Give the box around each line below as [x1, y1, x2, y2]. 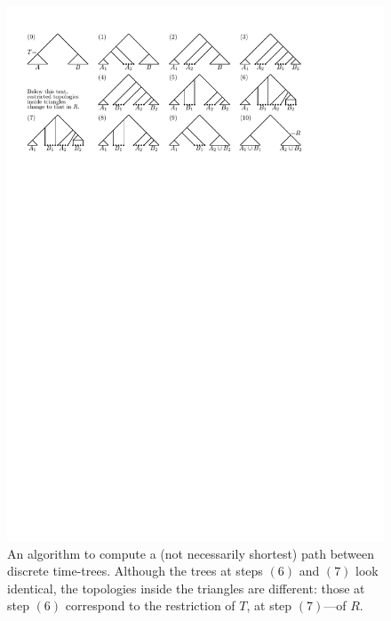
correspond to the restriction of [65, 596, 235, 615]
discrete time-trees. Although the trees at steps [7, 561, 263, 580]
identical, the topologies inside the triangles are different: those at [7, 578, 365, 597]
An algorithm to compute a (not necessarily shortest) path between [7, 544, 375, 562]
